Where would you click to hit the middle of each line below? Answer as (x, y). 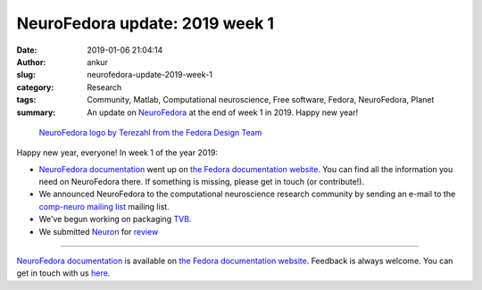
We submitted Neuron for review (99, 231)
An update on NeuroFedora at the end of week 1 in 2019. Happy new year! (223, 112)
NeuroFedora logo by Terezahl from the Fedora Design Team (150, 132)
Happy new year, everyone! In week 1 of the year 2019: (117, 153)
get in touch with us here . (63, 273)
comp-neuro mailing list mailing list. (104, 206)
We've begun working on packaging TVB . (115, 220)
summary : (36, 112)
